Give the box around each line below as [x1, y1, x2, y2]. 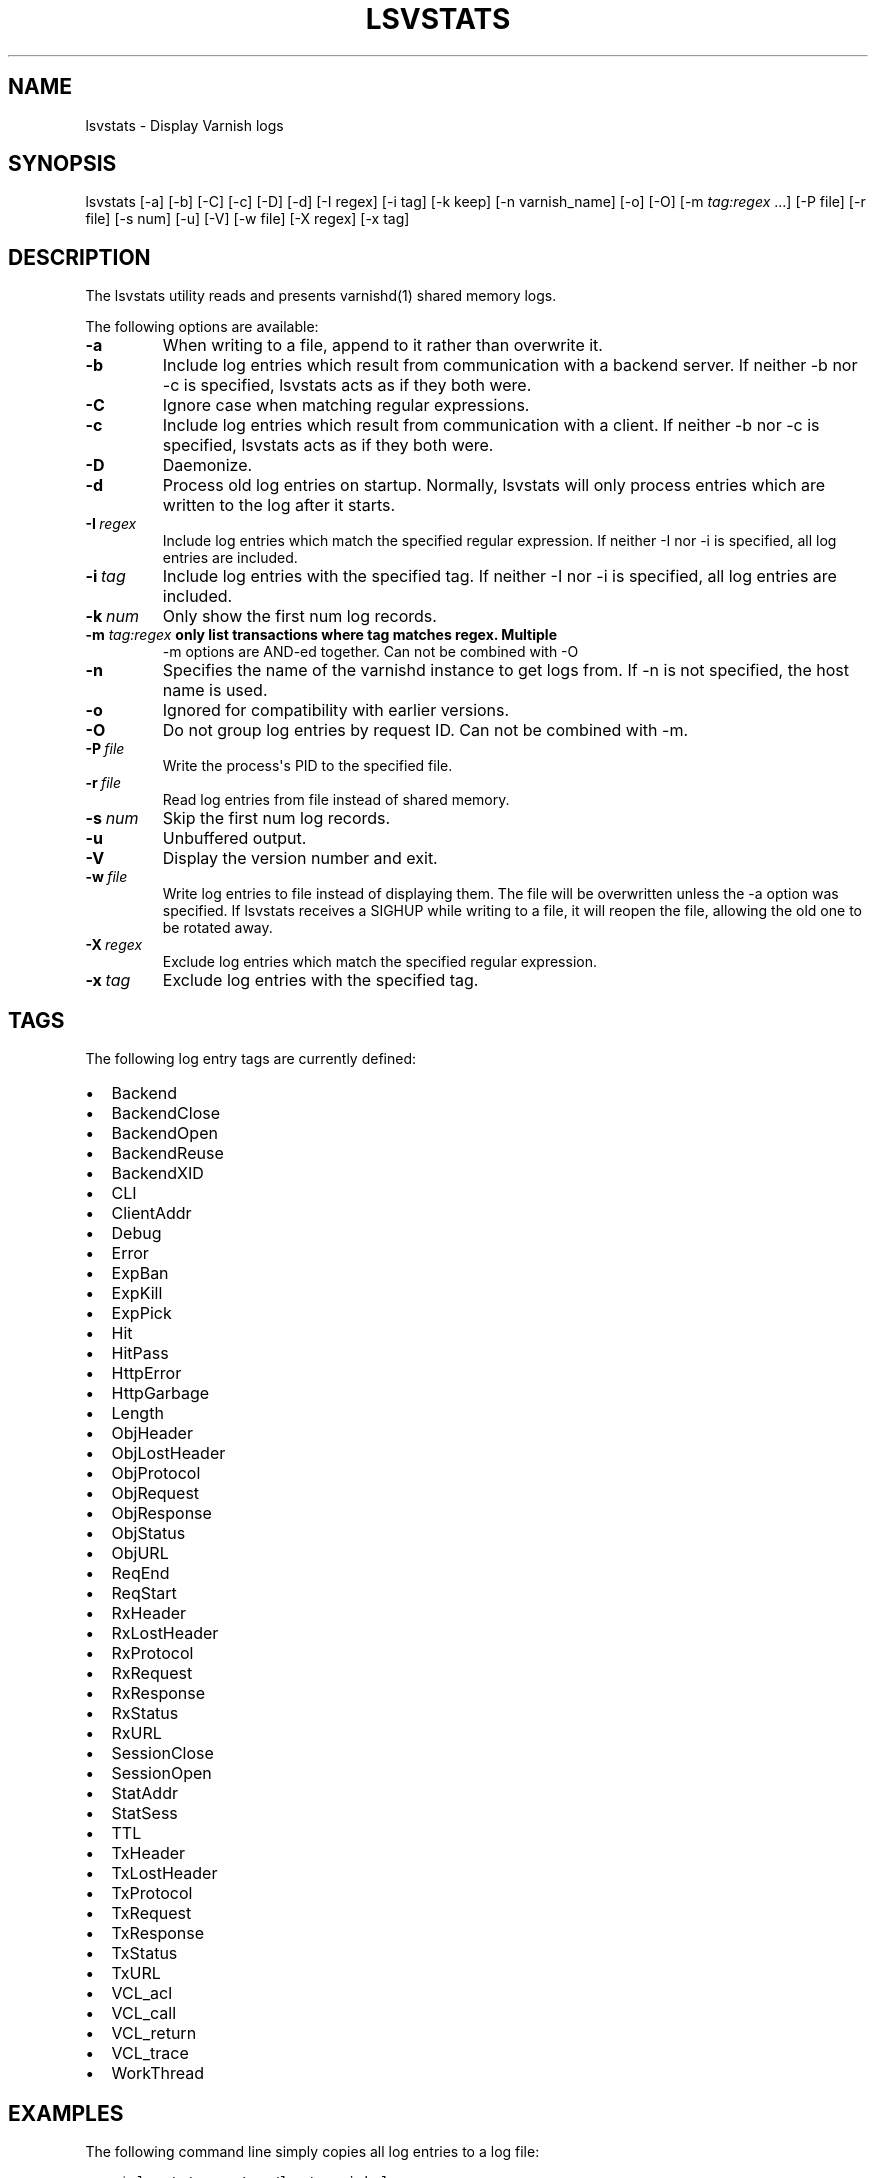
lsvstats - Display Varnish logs [85, 116, 284, 134]
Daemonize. [162, 455, 253, 476]
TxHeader [111, 1843, 186, 1864]
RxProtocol [111, 1643, 194, 1664]
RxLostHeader [111, 1623, 219, 1644]
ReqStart [111, 1583, 177, 1604]
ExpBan [111, 1263, 169, 1284]
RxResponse [111, 1683, 205, 1704]
